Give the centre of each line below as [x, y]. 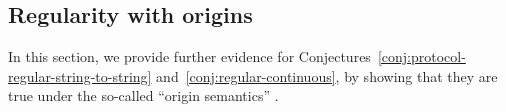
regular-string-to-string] [80, 75]
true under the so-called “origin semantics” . [143, 95]
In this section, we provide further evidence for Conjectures [189, 56]
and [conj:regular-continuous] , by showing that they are [327, 75]
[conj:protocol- [421, 56]
